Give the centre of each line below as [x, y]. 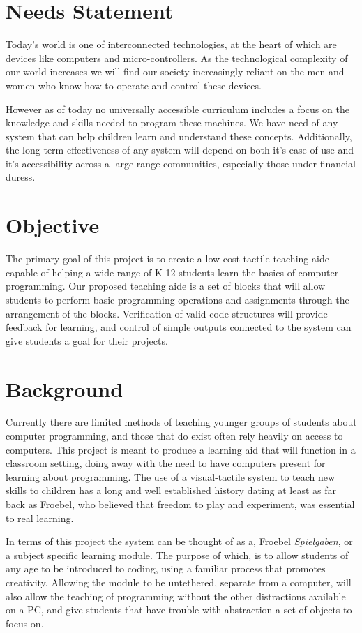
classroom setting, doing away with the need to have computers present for [166, 463]
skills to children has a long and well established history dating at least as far [171, 490]
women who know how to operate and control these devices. [134, 85]
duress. [21, 177]
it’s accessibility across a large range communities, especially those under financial [181, 163]
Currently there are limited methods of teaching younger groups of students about [181, 422]
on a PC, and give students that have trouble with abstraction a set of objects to [179, 610]
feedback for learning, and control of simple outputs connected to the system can [179, 327]
